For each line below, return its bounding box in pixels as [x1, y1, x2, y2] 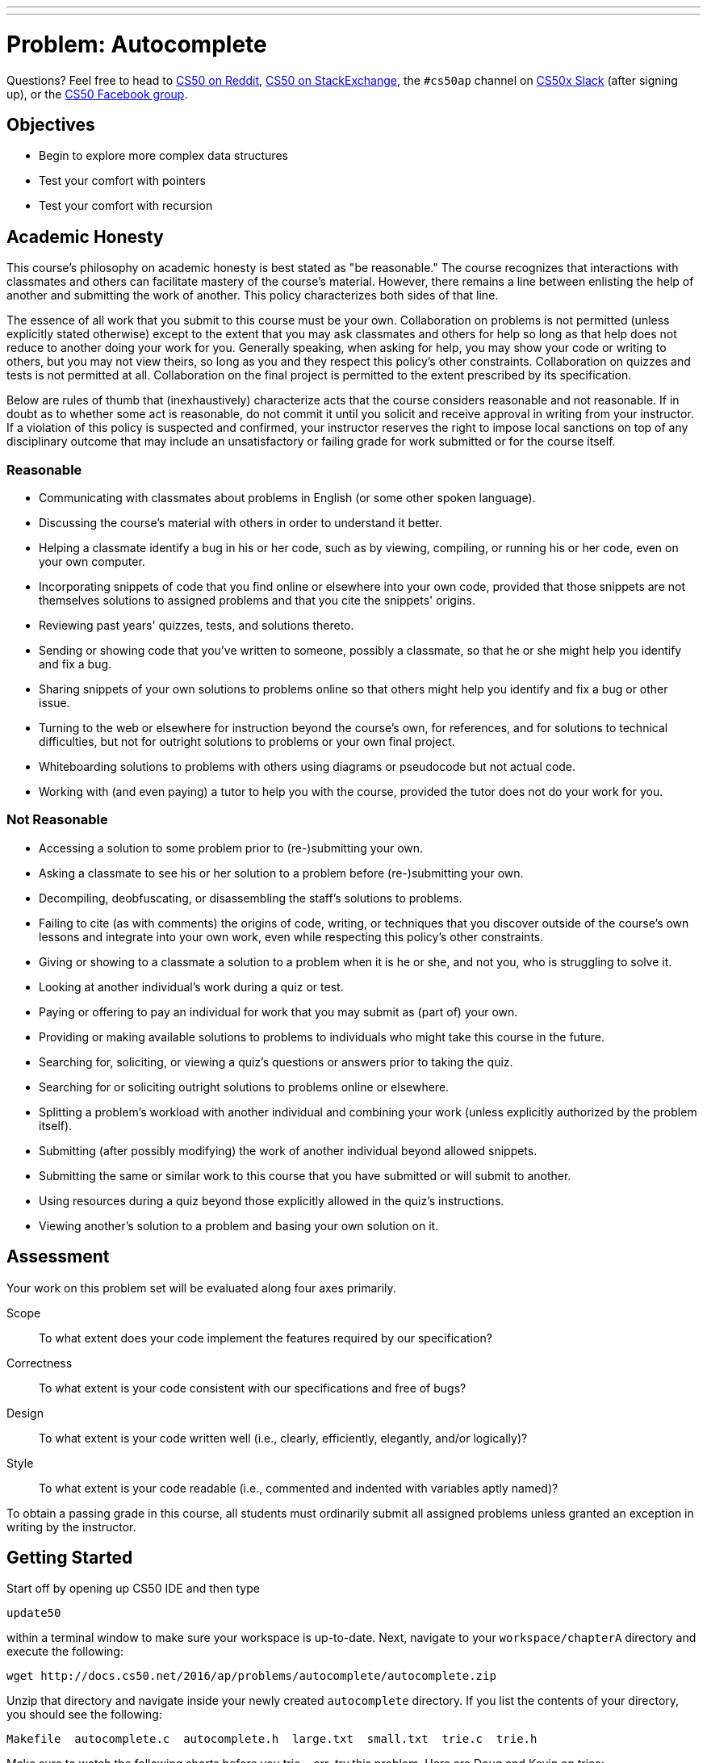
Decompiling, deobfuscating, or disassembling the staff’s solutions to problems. [39, 890, 462, 905]
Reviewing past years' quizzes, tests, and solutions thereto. [39, 618, 354, 632]
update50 [6, 1606, 61, 1620]
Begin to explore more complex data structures [39, 149, 288, 163]
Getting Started [6, 1547, 133, 1568]
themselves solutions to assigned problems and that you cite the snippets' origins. [39, 593, 476, 607]
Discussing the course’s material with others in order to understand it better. [39, 515, 442, 530]
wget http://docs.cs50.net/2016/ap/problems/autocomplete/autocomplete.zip [6, 1669, 496, 1683]
